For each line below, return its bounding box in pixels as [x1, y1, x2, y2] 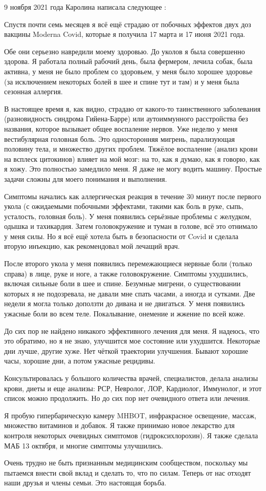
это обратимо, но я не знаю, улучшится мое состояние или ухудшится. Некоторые [4, 335, 260, 346]
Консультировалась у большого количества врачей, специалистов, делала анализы [4, 373, 258, 383]
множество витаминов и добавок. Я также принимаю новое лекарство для [4, 420, 235, 431]
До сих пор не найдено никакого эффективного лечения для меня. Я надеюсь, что [4, 325, 259, 336]
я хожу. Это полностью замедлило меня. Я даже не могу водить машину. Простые [4, 163, 262, 174]
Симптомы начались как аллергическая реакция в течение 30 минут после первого [4, 190, 261, 201]
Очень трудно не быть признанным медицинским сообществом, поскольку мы [4, 457, 248, 468]
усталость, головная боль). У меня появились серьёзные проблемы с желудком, [4, 210, 252, 221]
